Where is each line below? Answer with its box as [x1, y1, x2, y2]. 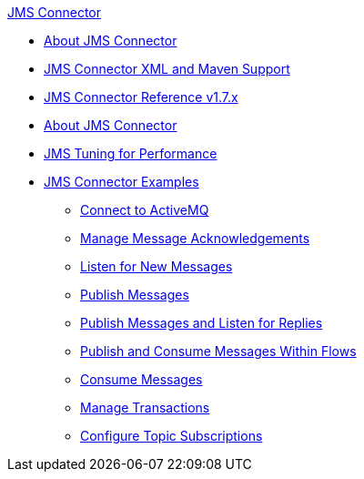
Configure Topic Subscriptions [80, 428, 263, 443]
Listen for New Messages [80, 259, 233, 274]
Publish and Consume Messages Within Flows [80, 343, 357, 359]
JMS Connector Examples [44, 174, 199, 189]
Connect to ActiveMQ [80, 202, 209, 218]
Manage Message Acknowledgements [80, 230, 310, 246]
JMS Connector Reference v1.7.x [44, 89, 238, 105]
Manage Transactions [80, 400, 210, 415]
